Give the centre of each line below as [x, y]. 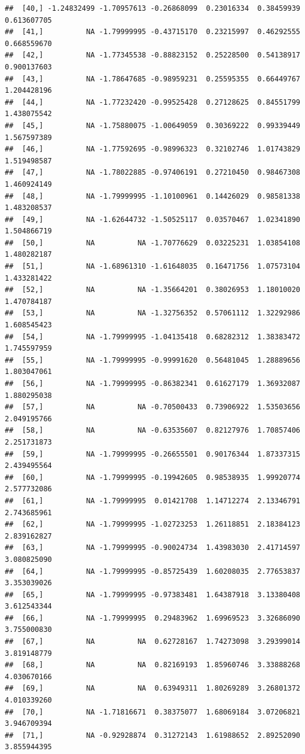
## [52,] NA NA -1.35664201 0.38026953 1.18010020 [152, 290]
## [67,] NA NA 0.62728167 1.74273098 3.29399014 [152, 642]
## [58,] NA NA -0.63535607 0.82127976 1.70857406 [152, 431]
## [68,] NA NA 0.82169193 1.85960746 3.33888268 [152, 665]
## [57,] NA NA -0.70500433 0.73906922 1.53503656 [152, 407]
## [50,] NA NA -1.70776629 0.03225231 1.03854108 [152, 243]
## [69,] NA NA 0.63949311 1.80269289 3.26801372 [152, 688]
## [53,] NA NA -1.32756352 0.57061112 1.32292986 [152, 313]
